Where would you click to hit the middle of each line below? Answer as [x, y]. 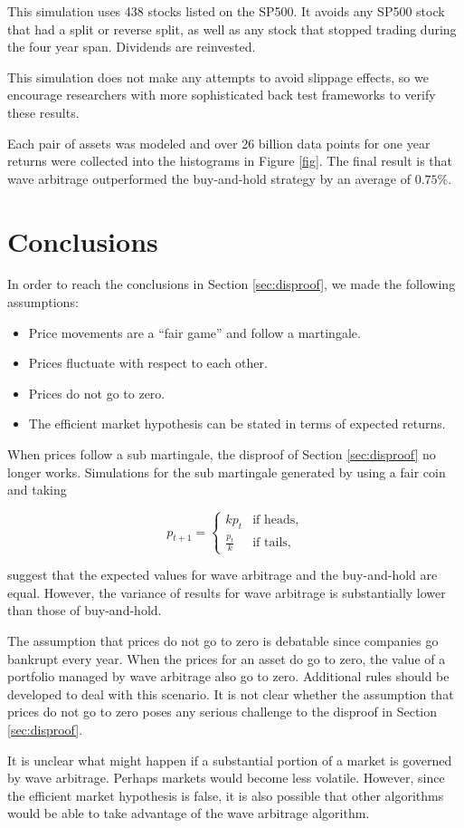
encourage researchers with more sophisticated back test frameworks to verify [222, 95]
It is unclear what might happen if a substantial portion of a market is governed [230, 760]
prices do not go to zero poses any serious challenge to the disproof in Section [223, 712]
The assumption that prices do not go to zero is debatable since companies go [223, 641]
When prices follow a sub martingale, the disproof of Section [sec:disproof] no [222, 454]
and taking [37, 490]
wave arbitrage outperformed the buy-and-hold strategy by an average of [209, 178]
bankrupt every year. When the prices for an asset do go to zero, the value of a [227, 658]
